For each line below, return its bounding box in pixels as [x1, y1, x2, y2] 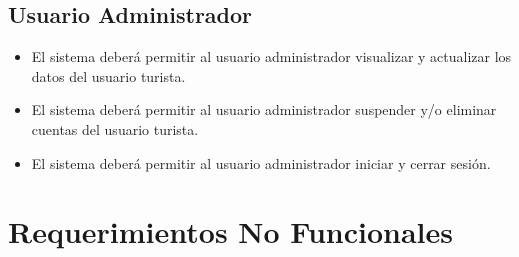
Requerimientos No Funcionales [8, 211, 454, 252]
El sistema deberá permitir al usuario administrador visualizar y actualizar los [31, 46, 512, 67]
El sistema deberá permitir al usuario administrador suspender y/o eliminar [31, 99, 497, 120]
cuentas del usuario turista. [31, 118, 199, 139]
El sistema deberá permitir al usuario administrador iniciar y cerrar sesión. [31, 152, 491, 173]
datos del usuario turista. [31, 65, 186, 86]
